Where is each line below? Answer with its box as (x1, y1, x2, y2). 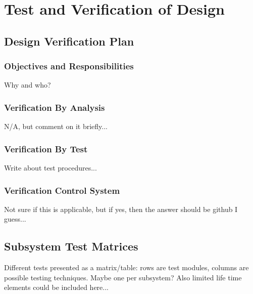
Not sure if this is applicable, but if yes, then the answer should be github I (4, 203, 238, 214)
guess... (4, 214, 26, 224)
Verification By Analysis (4, 101, 105, 113)
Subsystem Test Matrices (4, 238, 138, 254)
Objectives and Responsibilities (4, 60, 134, 72)
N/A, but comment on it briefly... (4, 121, 108, 132)
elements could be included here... (4, 282, 109, 292)
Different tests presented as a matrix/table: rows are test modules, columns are (4, 262, 249, 273)
